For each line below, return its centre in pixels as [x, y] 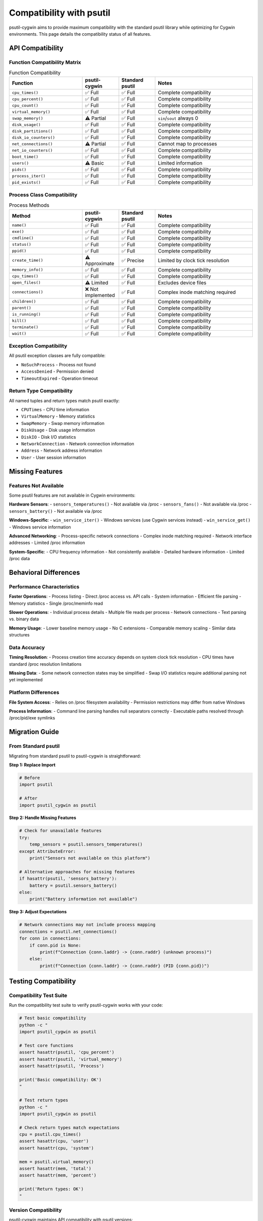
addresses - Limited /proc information [47, 543]
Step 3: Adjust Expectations [38, 912]
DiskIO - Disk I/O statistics [49, 437]
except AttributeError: [48, 851]
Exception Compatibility [38, 346]
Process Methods [29, 205]
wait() [19, 334]
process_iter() [29, 176]
